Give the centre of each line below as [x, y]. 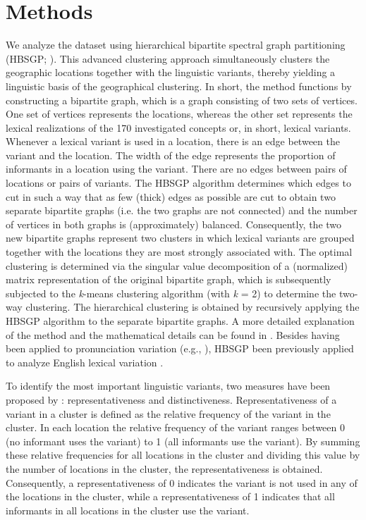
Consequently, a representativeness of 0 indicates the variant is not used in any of [182, 482]
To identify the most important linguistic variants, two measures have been [168, 386]
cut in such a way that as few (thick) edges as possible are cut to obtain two [171, 196]
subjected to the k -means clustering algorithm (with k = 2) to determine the [171, 293]
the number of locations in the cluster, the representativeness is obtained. [164, 468]
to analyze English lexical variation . [85, 362]
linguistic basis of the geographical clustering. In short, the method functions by [179, 86]
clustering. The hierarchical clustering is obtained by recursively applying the [193, 307]
